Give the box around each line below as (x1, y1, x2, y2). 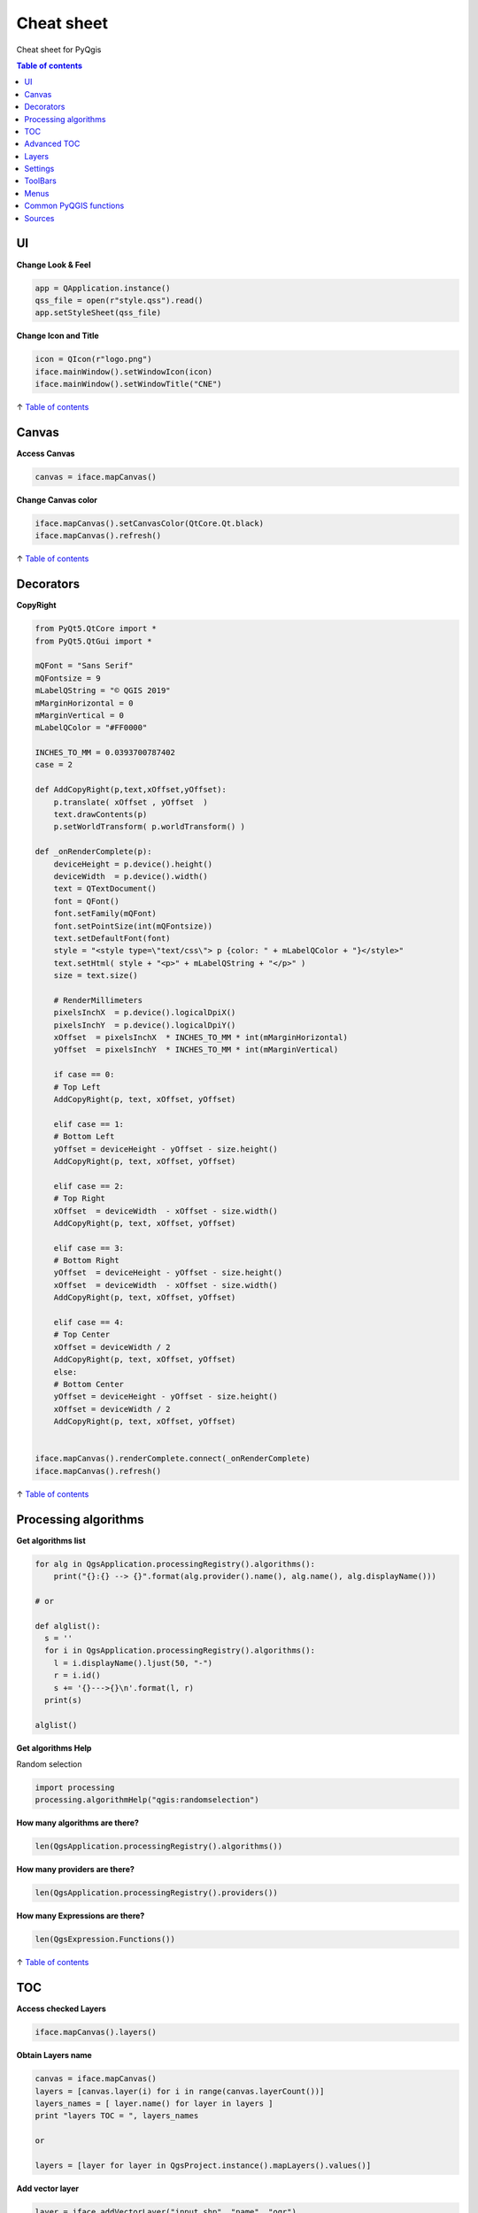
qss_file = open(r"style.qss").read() (35, 295, 204, 305)
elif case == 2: (53, 1181, 124, 1191)
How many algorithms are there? (16, 1817, 139, 1828)
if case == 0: (53, 1069, 115, 1080)
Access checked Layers (16, 2003, 106, 2014)
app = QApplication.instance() (35, 283, 172, 293)
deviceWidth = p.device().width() (53, 871, 208, 881)
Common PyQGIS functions (24, 200, 125, 212)
